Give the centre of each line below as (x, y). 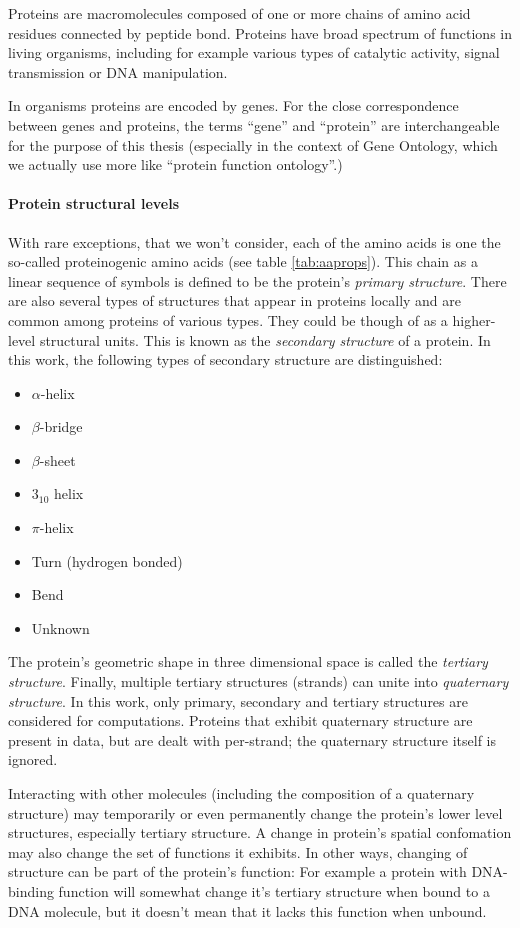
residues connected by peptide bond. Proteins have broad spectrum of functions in (260, 32)
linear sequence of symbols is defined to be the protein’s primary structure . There (257, 280)
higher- (474, 319)
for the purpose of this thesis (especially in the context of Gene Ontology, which (253, 144)
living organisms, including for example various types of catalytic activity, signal (254, 52)
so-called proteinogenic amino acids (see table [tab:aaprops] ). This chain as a (243, 261)
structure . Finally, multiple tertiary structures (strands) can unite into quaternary (258, 681)
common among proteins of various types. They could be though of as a (228, 319)
